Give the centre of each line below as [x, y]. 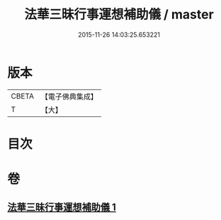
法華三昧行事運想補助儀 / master [119, 15]
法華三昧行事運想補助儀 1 [62, 208]
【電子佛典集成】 [69, 97]
